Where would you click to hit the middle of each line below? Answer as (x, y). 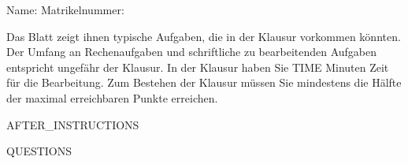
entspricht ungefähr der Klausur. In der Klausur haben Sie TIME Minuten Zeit (198, 67)
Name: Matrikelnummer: (65, 9)
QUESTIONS (39, 151)
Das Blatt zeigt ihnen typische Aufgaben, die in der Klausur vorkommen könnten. (204, 36)
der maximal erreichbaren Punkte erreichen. (112, 97)
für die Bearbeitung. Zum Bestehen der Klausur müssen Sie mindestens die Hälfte (204, 82)
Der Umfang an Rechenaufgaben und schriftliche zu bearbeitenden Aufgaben (192, 52)
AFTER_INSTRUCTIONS (73, 124)
